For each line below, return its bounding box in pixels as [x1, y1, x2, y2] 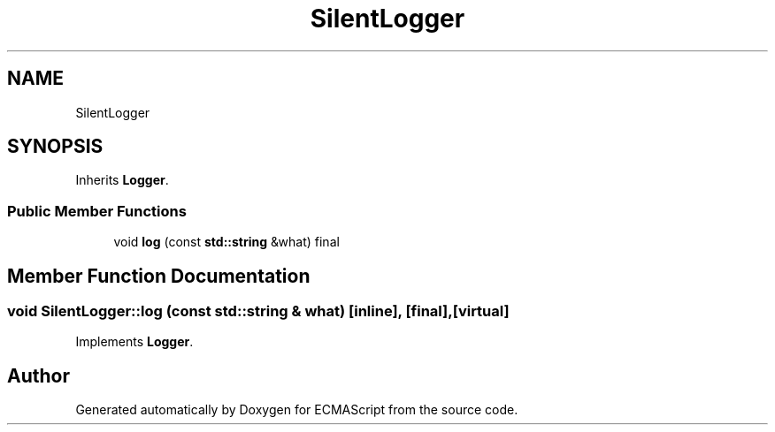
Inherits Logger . [75, 172, 169, 188]
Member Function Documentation [7, 264, 311, 287]
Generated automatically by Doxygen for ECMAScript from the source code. [75, 402, 518, 418]
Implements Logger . [75, 334, 194, 350]
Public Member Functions [7, 201, 187, 220]
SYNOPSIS [7, 135, 104, 158]
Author [7, 364, 70, 387]
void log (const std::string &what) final [113, 234, 340, 250]
